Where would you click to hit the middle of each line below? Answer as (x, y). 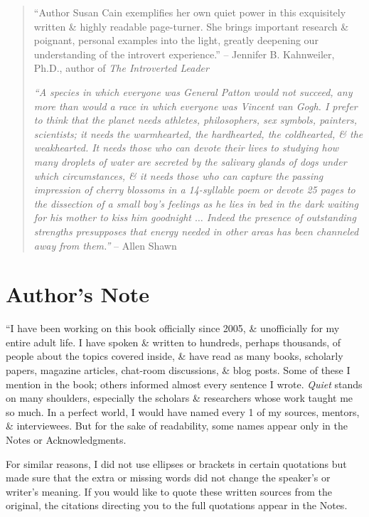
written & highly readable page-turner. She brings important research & (191, 26)
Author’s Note (78, 294)
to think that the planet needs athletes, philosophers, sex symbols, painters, (195, 120)
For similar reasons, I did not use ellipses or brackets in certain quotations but (176, 463)
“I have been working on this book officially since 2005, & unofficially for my (173, 328)
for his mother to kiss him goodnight (112, 217)
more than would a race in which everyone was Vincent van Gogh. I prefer (196, 106)
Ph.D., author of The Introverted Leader (121, 68)
